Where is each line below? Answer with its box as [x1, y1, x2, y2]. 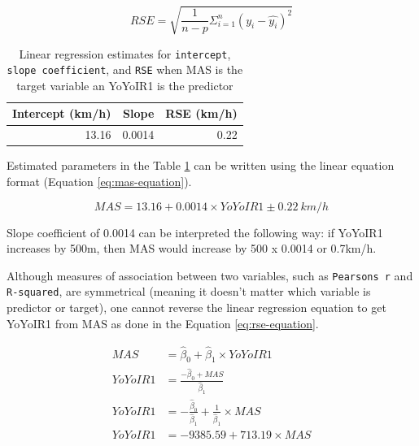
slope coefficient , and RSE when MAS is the [7, 61, 243, 78]
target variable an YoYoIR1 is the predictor [16, 76, 234, 93]
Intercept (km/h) [12, 105, 111, 122]
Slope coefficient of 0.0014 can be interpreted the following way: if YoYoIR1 [7, 223, 383, 240]
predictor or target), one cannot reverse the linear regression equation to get [7, 299, 386, 316]
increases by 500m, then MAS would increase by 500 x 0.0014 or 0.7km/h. [7, 240, 377, 257]
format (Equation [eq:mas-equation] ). [7, 172, 192, 189]
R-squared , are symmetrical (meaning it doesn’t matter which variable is [7, 283, 371, 300]
